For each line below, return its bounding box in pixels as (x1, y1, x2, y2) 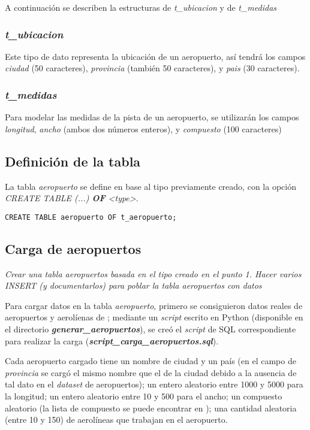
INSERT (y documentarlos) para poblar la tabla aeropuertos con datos (5, 279, 262, 292)
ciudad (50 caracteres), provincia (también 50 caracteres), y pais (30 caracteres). (5, 62, 300, 74)
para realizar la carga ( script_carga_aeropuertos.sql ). (5, 334, 219, 347)
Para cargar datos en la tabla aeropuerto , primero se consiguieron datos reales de (5, 299, 303, 311)
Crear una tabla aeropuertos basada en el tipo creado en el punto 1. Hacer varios (5, 267, 302, 280)
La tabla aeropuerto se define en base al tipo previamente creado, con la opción (5, 180, 296, 192)
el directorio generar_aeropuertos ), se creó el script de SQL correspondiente (5, 323, 296, 335)
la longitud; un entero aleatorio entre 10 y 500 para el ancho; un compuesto (5, 390, 282, 402)
